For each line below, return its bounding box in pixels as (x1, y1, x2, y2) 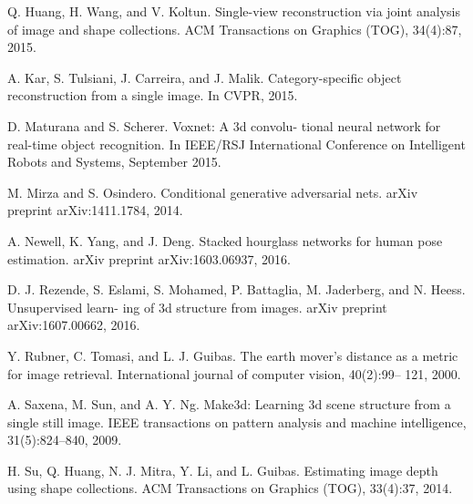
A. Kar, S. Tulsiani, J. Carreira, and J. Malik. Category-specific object (7, 67, 402, 87)
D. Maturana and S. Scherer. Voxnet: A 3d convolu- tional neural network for (7, 116, 441, 135)
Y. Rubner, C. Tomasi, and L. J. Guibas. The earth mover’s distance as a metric (7, 345, 458, 365)
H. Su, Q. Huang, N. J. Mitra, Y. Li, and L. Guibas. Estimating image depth (7, 460, 438, 479)
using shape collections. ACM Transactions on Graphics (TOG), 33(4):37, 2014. (7, 478, 453, 498)
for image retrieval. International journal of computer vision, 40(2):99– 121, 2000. (7, 364, 461, 383)
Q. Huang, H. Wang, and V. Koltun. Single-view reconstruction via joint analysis (7, 2, 460, 20)
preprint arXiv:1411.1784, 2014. (7, 201, 183, 220)
